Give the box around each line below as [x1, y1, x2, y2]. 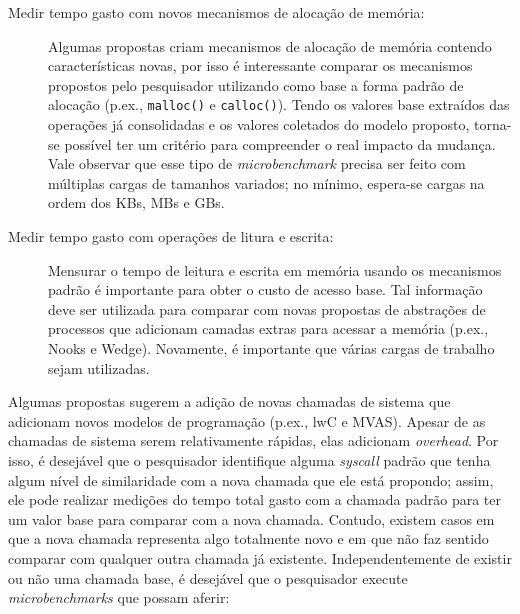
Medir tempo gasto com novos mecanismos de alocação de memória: [8, 2, 425, 22]
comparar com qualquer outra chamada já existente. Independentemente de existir [8, 547, 512, 568]
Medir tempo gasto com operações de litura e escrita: [8, 226, 334, 246]
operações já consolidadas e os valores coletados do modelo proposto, [48, 114, 470, 135]
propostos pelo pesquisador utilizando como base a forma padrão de [48, 74, 464, 95]
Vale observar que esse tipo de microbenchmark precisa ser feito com [48, 153, 466, 174]
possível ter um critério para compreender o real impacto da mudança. [64, 133, 496, 154]
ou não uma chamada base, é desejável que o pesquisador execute [8, 567, 408, 588]
